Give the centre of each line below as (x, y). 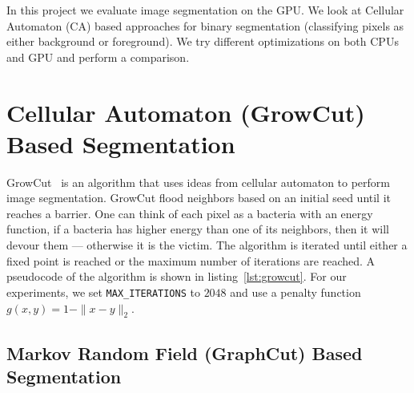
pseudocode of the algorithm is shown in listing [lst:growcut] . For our (177, 276)
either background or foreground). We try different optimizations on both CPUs (203, 41)
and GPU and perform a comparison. (98, 57)
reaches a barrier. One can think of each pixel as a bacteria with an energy (190, 213)
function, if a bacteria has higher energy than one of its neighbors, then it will (198, 229)
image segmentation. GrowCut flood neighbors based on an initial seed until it (199, 198)
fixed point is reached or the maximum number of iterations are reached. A (191, 260)
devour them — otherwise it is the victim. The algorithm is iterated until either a (207, 245)
